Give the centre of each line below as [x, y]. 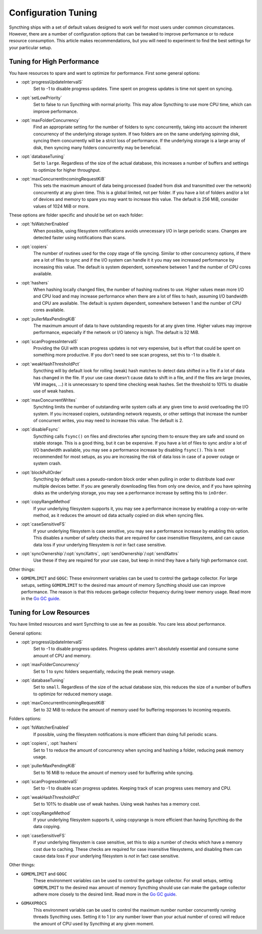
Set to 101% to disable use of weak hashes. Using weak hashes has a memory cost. [117, 804]
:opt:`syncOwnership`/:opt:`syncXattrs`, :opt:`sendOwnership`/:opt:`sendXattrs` [100, 554]
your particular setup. [31, 47]
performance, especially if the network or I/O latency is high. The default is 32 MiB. [116, 333]
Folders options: [25, 718]
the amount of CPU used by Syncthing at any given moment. [94, 923]
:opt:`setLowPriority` [41, 98]
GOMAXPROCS [34, 903]
